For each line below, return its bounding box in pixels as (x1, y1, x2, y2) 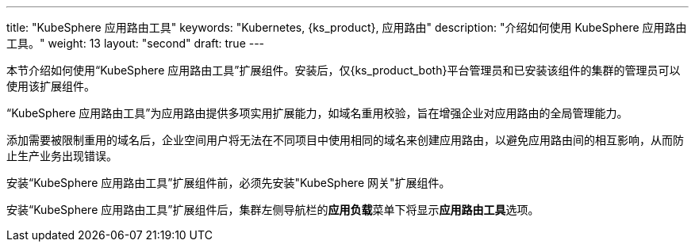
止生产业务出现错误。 (6, 149, 117, 162)
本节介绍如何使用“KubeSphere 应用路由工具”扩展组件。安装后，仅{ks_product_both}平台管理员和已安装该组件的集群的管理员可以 (6, 63, 681, 77)
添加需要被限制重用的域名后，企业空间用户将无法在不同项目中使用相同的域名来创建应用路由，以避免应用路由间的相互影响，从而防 (6, 133, 684, 147)
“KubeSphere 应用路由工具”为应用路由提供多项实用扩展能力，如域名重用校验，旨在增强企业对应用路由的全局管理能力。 (6, 106, 628, 120)
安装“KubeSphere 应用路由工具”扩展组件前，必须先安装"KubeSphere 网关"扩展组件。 (6, 176, 451, 189)
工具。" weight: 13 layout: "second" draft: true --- (6, 36, 265, 50)
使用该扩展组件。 (6, 79, 95, 93)
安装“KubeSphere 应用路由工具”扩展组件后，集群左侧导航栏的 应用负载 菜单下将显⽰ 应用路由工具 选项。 (6, 203, 539, 216)
